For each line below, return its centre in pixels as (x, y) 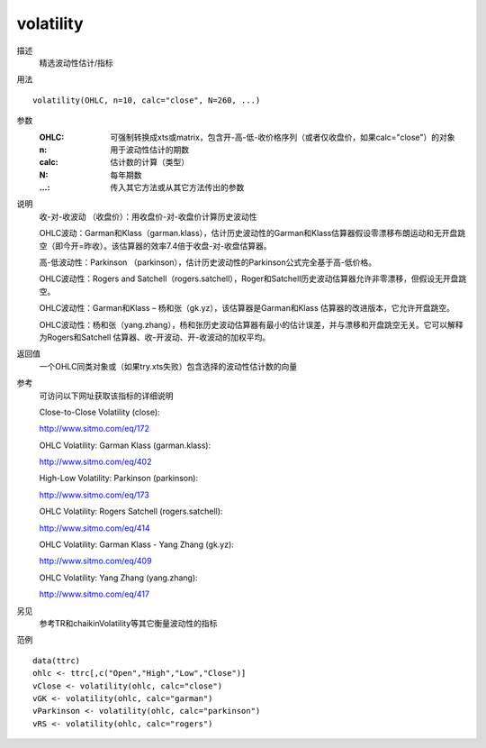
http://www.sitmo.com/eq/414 (94, 528)
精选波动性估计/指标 (76, 62)
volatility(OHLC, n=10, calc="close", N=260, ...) (147, 100)
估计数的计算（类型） (149, 162)
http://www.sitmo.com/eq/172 (94, 429)
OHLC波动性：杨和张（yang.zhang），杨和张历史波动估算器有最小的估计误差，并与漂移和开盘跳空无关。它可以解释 (251, 324)
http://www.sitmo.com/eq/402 (95, 462)
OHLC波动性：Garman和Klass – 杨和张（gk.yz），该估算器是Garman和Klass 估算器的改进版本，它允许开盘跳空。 (247, 308)
